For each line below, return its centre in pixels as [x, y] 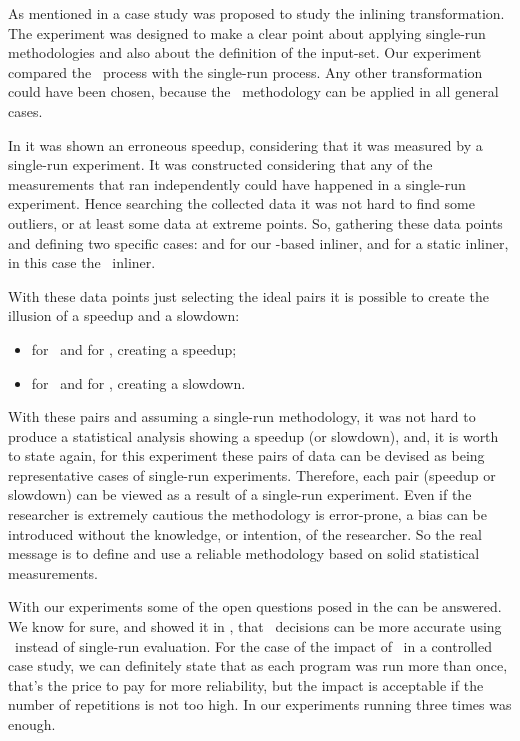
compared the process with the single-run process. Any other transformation [245, 71]
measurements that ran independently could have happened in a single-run [237, 183]
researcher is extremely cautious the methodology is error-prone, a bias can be [247, 514]
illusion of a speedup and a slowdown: [124, 315]
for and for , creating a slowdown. [138, 382]
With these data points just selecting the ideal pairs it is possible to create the [248, 295]
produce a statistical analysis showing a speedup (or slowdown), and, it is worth [253, 435]
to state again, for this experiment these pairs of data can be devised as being [246, 455]
